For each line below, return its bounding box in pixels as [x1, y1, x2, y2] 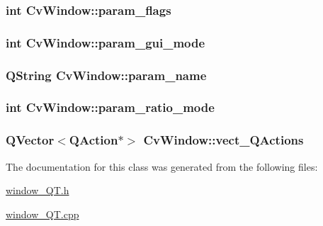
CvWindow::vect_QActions [143, 131, 304, 149]
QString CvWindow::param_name [6, 66, 207, 84]
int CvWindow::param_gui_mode [6, 33, 205, 51]
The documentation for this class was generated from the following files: [6, 159, 318, 174]
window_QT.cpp [6, 206, 79, 221]
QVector [6, 131, 55, 149]
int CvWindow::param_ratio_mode [6, 98, 215, 116]
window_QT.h [6, 183, 69, 198]
